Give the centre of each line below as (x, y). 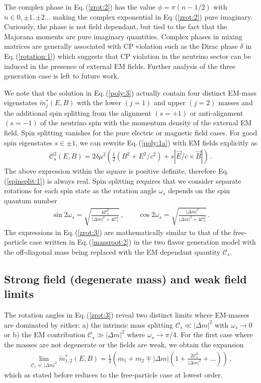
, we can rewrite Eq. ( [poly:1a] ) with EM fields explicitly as (166, 142)
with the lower (99, 102)
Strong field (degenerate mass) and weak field (125, 279)
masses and (236, 102)
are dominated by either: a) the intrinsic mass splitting (89, 324)
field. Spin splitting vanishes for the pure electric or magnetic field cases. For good (131, 132)
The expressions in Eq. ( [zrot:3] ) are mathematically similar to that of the (117, 232)
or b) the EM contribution (45, 334)
